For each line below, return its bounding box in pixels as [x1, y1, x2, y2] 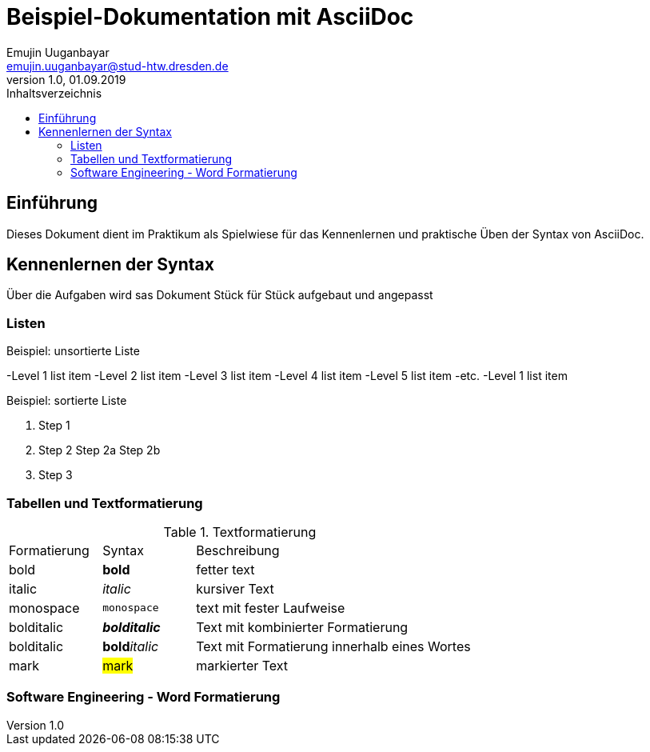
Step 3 [38, 468, 73, 482]
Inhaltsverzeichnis [6, 86, 102, 100]
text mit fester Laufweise [196, 599, 345, 616]
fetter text [196, 561, 255, 578]
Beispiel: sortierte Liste [6, 394, 127, 408]
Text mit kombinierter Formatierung [196, 618, 409, 635]
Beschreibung [196, 542, 280, 558]
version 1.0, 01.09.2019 [6, 72, 126, 86]
